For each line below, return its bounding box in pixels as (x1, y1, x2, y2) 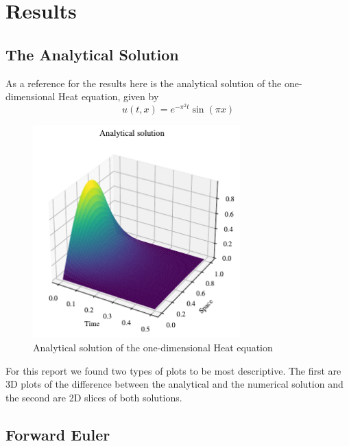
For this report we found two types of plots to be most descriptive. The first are (5, 363, 341, 377)
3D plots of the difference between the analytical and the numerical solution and (5, 377, 344, 391)
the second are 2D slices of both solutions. (5, 390, 182, 405)
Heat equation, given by (58, 89, 159, 104)
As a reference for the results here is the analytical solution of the (5, 75, 282, 90)
